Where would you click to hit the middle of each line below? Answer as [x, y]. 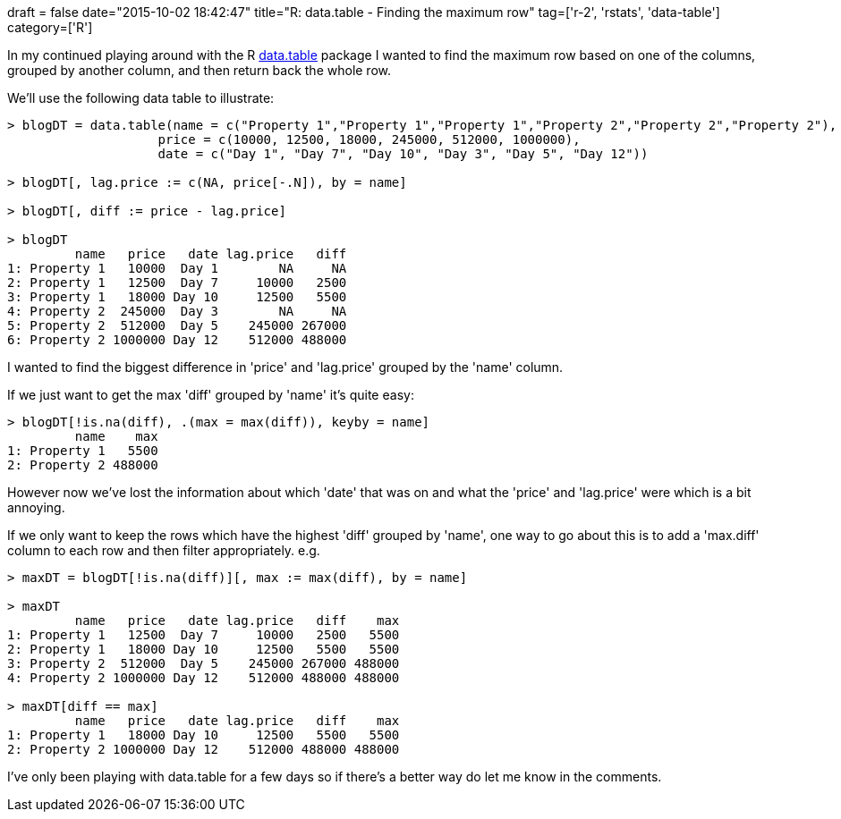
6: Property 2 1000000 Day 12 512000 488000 [177, 340]
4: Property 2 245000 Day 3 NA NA [177, 311]
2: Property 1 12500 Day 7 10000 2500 [177, 283]
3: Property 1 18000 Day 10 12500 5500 [177, 297]
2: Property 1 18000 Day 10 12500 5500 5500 [204, 649]
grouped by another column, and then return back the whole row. [200, 70]
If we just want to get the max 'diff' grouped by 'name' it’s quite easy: [211, 395]
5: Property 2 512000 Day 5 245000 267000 [177, 325]
